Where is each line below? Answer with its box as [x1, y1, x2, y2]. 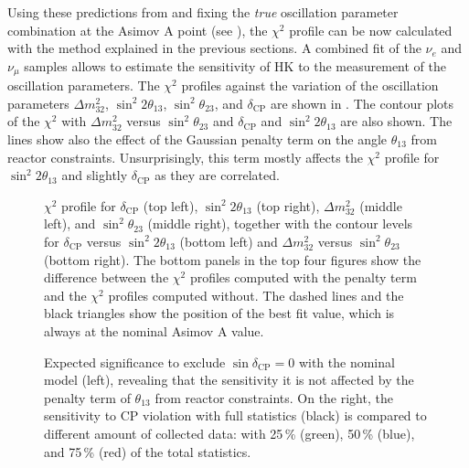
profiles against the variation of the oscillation [181, 76, 439, 95]
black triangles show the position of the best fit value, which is [44, 303, 395, 323]
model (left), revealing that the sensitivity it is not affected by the [44, 370, 414, 389]
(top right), [256, 196, 320, 215]
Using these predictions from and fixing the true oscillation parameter [7, 3, 399, 21]
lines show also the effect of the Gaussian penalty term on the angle [7, 130, 388, 149]
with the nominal [298, 352, 395, 371]
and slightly [61, 165, 128, 185]
